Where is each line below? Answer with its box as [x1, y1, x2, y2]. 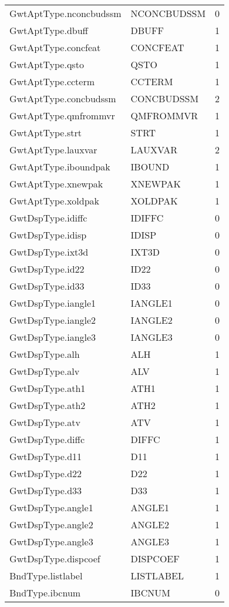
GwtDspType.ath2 [9, 398, 86, 412]
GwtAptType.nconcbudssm [9, 6, 122, 20]
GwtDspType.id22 [9, 262, 85, 276]
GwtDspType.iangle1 [9, 296, 96, 310]
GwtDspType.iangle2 [9, 313, 96, 327]
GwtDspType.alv [9, 364, 80, 378]
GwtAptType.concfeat [9, 41, 101, 54]
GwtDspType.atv [9, 415, 80, 429]
